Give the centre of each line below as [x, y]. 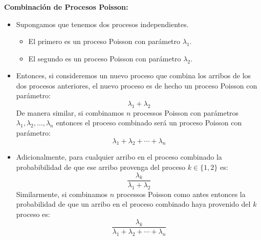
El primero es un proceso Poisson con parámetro [104, 41]
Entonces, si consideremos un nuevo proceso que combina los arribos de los [134, 75]
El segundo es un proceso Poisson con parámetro [105, 58]
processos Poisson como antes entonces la [181, 194]
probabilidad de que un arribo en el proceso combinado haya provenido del [133, 204]
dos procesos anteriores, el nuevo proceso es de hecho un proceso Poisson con [137, 85]
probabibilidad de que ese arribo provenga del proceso [101, 167]
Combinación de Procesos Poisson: [66, 6]
